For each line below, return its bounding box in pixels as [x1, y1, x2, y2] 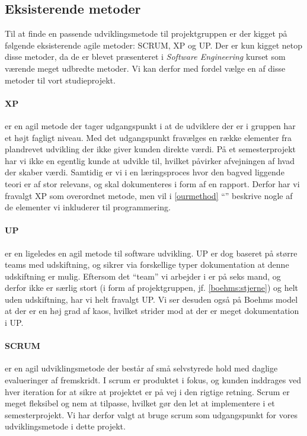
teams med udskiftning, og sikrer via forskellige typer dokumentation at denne [5, 258, 289, 271]
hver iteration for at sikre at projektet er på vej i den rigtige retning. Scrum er [5, 385, 290, 397]
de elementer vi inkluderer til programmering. [5, 201, 171, 213]
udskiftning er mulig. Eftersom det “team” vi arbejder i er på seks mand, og [5, 270, 281, 282]
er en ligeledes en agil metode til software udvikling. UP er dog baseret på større [5, 246, 298, 259]
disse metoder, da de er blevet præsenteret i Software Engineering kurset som [5, 50, 286, 63]
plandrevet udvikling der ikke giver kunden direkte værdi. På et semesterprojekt [5, 143, 296, 155]
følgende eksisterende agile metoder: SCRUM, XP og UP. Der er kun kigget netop [5, 39, 302, 51]
